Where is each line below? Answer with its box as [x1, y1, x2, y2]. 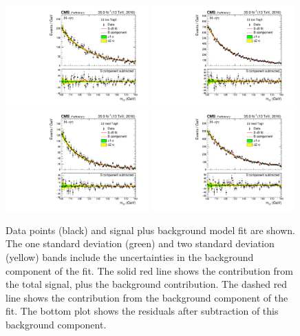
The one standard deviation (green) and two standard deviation [6, 236, 275, 251]
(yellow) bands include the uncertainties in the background [6, 250, 254, 264]
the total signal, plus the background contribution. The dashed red [6, 277, 288, 291]
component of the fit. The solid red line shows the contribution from [6, 263, 294, 277]
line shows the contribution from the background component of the [6, 290, 288, 304]
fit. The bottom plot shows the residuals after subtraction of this [6, 304, 279, 318]
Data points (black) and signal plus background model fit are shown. [6, 222, 296, 237]
